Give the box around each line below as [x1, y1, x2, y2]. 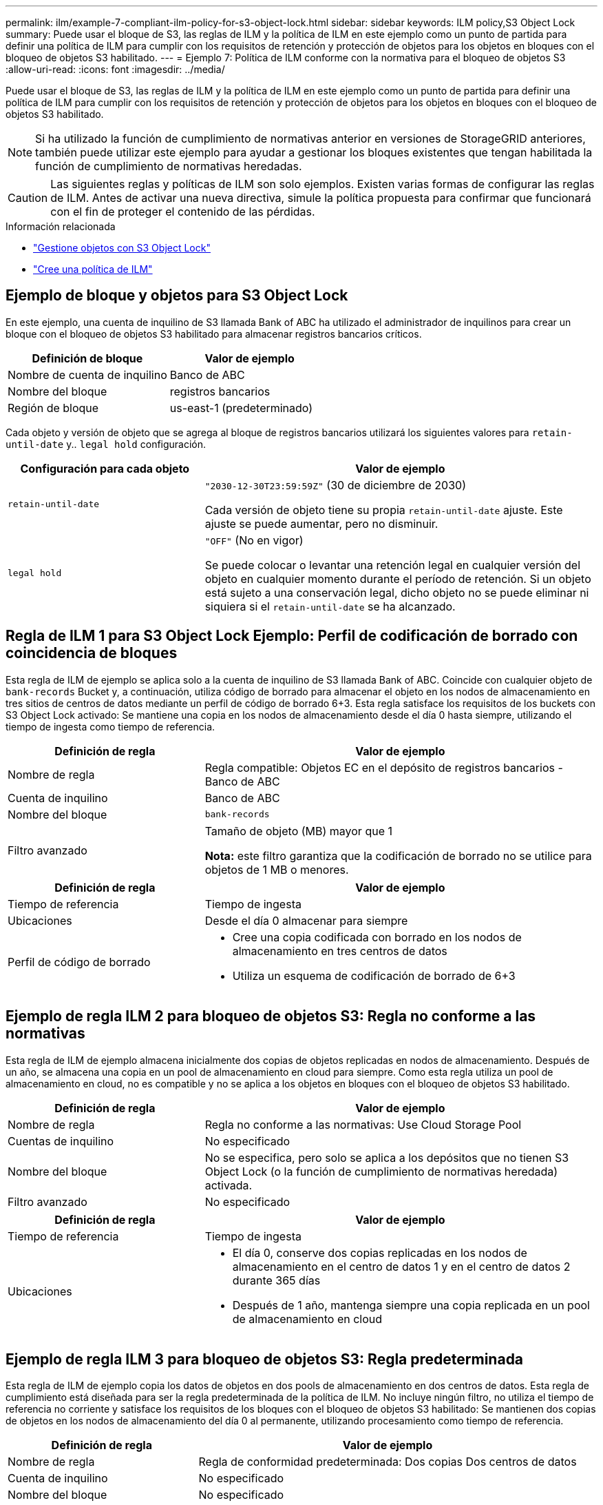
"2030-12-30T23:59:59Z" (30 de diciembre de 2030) [204, 478, 466, 492]
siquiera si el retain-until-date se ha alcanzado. [204, 599, 456, 613]
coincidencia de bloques [6, 644, 178, 662]
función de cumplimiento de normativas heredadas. [35, 159, 302, 173]
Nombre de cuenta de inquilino [8, 367, 167, 382]
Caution [8, 191, 48, 205]
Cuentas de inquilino [8, 1134, 114, 1148]
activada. [204, 1178, 253, 1192]
